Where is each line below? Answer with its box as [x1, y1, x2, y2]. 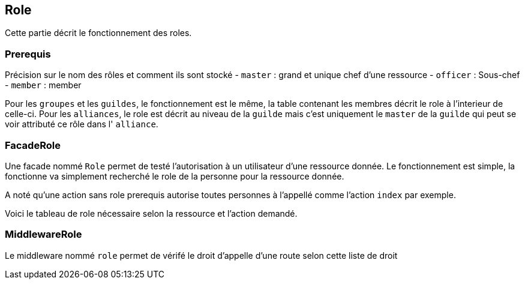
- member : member [5, 80, 82, 91]
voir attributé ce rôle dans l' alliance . [5, 119, 158, 130]
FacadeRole [5, 139, 61, 151]
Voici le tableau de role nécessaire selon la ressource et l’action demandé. [5, 208, 298, 219]
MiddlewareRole [5, 228, 82, 241]
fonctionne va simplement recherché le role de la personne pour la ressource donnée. [5, 171, 344, 181]
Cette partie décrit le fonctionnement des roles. [5, 28, 192, 38]
